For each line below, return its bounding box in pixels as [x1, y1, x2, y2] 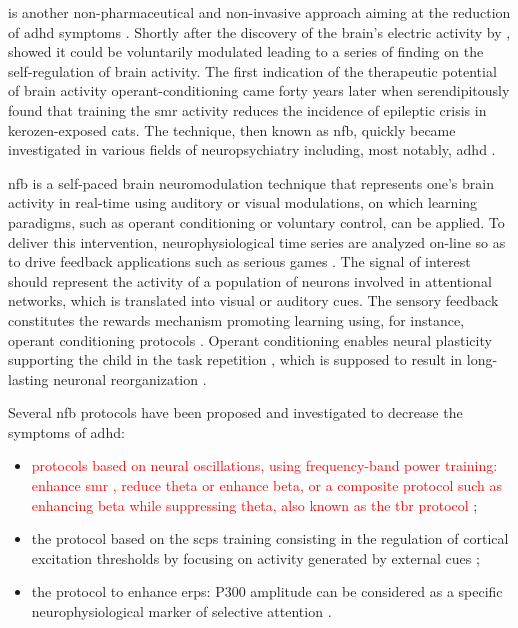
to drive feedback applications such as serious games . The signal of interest [8, 251, 471, 272]
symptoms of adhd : [8, 421, 125, 442]
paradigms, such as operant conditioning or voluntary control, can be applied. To [8, 211, 505, 232]
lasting [8, 368, 49, 389]
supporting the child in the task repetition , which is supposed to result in [8, 349, 463, 370]
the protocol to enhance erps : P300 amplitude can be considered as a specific [31, 581, 503, 602]
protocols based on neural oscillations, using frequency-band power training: [31, 455, 498, 476]
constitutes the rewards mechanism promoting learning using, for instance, [8, 309, 465, 330]
